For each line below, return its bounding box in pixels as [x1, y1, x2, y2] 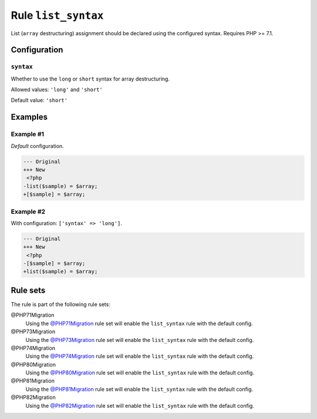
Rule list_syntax [11, 9, 104, 22]
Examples [11, 112, 48, 122]
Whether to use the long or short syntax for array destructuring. [11, 75, 170, 82]
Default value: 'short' [11, 97, 68, 104]
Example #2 [11, 207, 46, 216]
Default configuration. [11, 142, 64, 149]
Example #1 [11, 130, 44, 138]
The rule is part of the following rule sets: [11, 300, 111, 308]
